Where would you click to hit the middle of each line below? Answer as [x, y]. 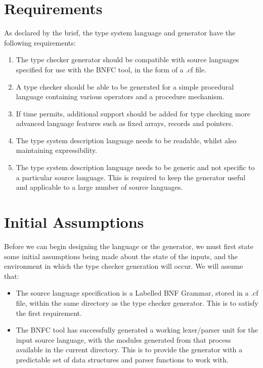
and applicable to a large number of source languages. [99, 187]
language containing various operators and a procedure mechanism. [120, 96]
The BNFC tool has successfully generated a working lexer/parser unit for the [137, 330]
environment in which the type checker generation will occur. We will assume [124, 266]
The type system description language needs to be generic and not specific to [135, 167]
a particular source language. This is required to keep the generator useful [131, 177]
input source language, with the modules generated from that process [123, 339]
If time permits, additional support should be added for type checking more [133, 113]
